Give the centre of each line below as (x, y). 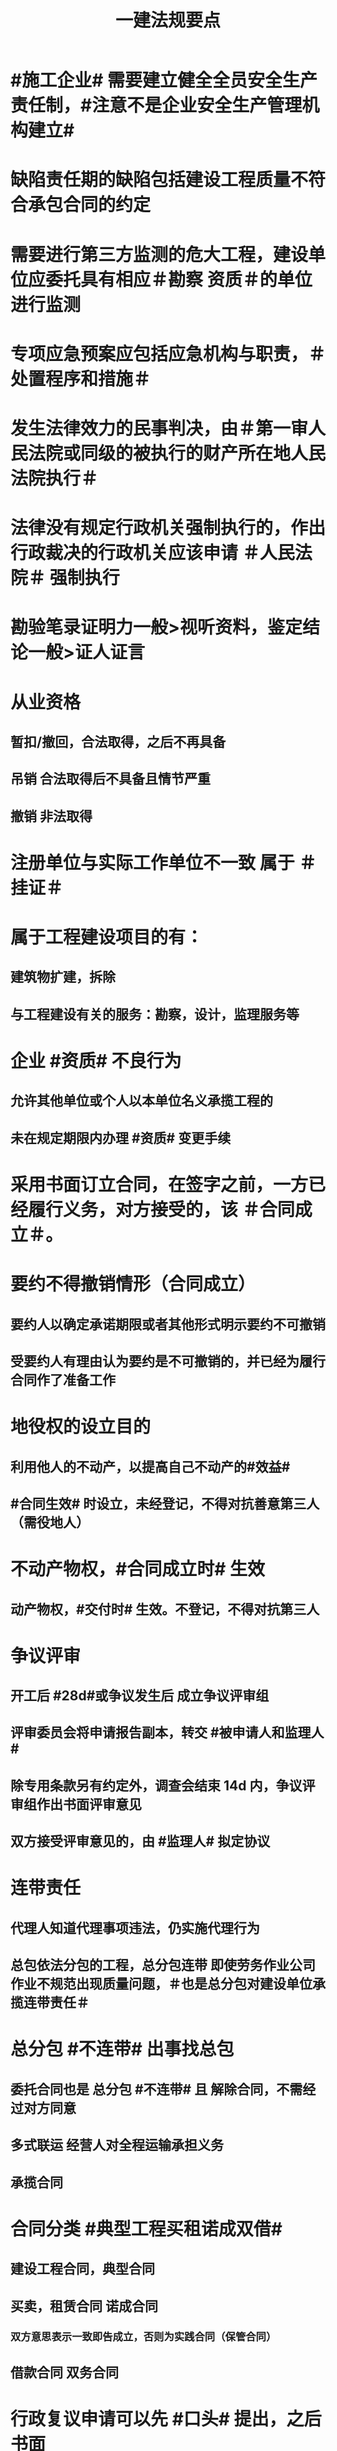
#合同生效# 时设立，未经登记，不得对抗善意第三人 (165, 1503)
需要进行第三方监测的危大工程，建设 (159, 254)
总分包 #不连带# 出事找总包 (122, 2049)
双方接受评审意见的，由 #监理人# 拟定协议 (140, 1841)
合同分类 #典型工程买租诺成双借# (146, 2228)
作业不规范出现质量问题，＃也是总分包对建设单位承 (168, 1984)
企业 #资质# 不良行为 (96, 1061)
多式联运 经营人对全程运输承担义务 (117, 2145)
